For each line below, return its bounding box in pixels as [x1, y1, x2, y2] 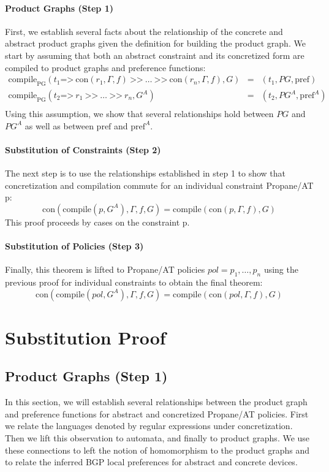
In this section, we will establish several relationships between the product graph [5, 395, 308, 408]
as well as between [25, 119, 94, 132]
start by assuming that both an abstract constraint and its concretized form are [5, 48, 304, 61]
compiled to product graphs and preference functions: [5, 61, 206, 74]
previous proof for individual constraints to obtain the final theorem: [5, 276, 263, 289]
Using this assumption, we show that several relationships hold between [5, 107, 274, 120]
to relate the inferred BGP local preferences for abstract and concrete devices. [5, 455, 298, 468]
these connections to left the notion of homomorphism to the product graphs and [5, 443, 310, 456]
